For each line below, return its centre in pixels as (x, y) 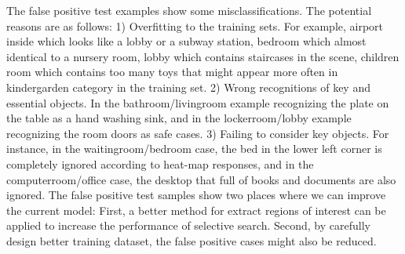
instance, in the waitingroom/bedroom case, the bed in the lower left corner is (194, 149)
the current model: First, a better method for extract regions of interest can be (196, 210)
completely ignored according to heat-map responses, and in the (160, 163)
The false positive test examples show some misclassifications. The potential (189, 10)
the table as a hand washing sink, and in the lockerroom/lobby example (179, 118)
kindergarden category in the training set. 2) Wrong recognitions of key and (188, 87)
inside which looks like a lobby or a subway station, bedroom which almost (186, 41)
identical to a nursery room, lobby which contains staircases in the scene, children (203, 56)
